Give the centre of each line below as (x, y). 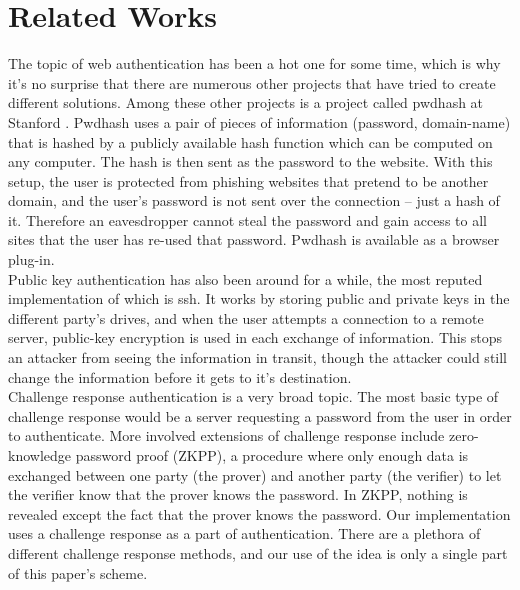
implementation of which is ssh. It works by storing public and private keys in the (259, 298)
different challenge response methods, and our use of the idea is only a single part (258, 552)
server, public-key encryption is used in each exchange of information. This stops (255, 337)
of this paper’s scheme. (78, 572)
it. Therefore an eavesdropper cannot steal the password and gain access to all (247, 219)
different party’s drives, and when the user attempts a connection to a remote (246, 317)
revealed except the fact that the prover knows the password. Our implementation (259, 513)
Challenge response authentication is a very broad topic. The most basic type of (253, 396)
